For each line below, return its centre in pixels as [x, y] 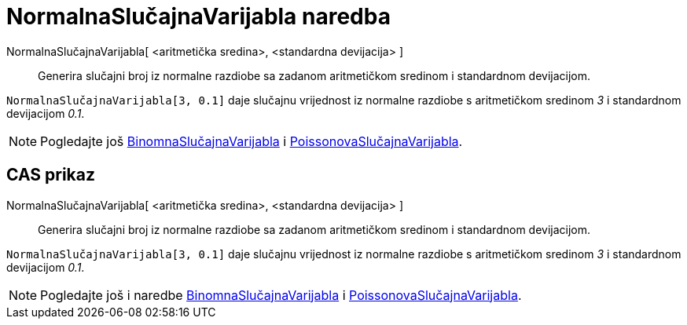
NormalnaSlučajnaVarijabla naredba [198, 16]
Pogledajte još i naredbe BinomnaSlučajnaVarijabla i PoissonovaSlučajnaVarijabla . [281, 295]
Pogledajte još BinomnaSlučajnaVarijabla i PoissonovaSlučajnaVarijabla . [252, 141]
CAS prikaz [51, 175]
